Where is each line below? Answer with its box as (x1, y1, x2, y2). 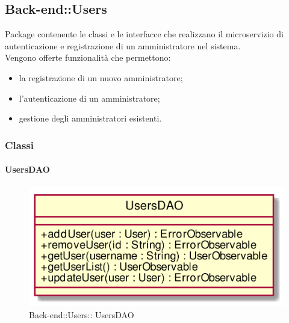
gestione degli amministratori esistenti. (19, 112, 162, 125)
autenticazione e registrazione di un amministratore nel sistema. (5, 39, 241, 52)
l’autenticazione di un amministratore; (19, 91, 160, 104)
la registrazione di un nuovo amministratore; (19, 71, 183, 84)
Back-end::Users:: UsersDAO (29, 308, 134, 321)
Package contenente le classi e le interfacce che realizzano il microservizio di (5, 28, 284, 40)
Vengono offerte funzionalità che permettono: (5, 51, 171, 64)
